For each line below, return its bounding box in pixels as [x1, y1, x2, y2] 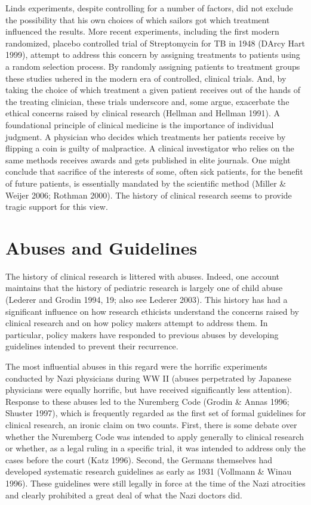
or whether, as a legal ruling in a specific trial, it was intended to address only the [5, 442, 306, 454]
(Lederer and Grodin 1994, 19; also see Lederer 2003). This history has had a [5, 293, 288, 305]
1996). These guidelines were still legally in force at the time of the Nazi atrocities [5, 476, 306, 489]
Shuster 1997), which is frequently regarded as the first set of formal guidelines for [5, 407, 306, 419]
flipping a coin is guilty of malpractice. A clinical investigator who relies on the [5, 142, 294, 154]
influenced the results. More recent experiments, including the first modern [5, 25, 279, 38]
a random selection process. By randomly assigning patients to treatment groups [5, 60, 300, 72]
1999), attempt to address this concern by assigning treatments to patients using [5, 48, 300, 61]
